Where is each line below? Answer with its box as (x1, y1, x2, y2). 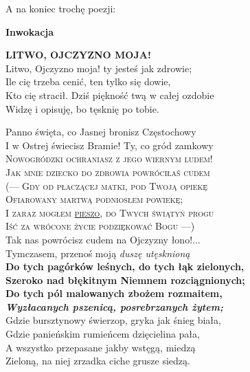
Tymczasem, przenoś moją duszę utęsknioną (5, 245, 190, 260)
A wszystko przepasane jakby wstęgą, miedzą (5, 340, 196, 354)
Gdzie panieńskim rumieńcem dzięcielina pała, (5, 327, 200, 341)
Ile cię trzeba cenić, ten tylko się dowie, (5, 74, 171, 89)
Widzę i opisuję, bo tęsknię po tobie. (5, 101, 159, 116)
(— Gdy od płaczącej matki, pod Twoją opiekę (5, 178, 208, 193)
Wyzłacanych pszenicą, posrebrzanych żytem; (5, 299, 223, 314)
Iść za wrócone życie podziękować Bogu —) (5, 219, 195, 233)
